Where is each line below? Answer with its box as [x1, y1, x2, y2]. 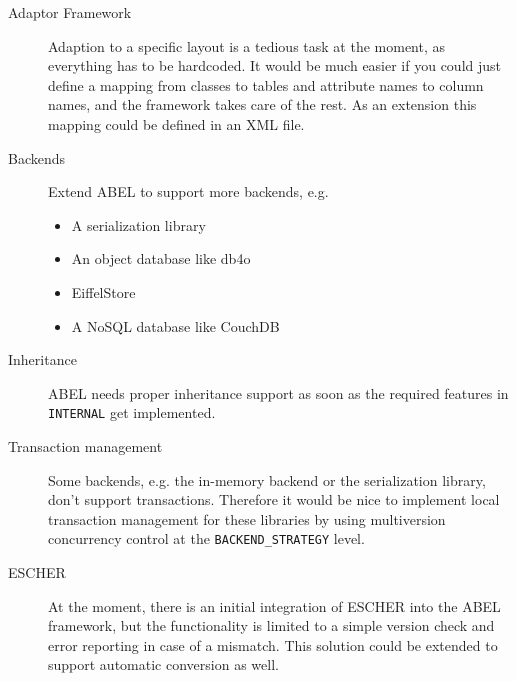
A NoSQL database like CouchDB [71, 315, 280, 336]
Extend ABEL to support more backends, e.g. [48, 181, 329, 202]
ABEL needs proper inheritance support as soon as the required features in [48, 382, 509, 403]
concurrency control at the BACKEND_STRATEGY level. [48, 528, 365, 549]
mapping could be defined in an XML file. [48, 113, 305, 134]
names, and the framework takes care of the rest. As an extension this [48, 94, 477, 115]
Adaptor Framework [8, 2, 132, 22]
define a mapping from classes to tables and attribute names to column [48, 74, 484, 95]
